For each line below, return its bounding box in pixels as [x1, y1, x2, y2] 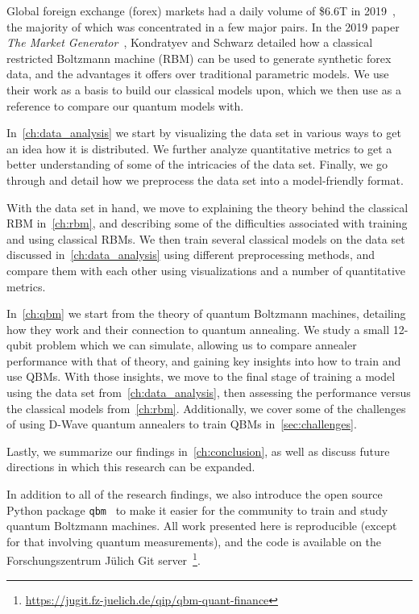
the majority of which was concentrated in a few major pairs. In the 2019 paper [6, 18, 400, 35]
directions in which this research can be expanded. [6, 458, 255, 475]
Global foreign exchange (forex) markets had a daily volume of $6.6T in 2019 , [6, 2, 396, 19]
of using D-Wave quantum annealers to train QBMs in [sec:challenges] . [6, 416, 357, 432]
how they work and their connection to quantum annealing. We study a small [6, 320, 390, 337]
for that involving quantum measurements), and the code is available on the [6, 533, 382, 549]
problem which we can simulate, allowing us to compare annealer [35, 336, 357, 353]
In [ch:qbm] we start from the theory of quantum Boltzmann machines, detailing [6, 305, 406, 322]
